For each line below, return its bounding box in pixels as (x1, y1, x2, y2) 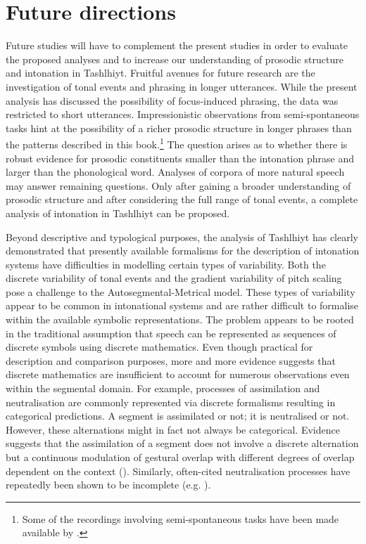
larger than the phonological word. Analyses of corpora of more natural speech (6, 164, 345, 179)
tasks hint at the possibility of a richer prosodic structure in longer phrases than (6, 120, 352, 135)
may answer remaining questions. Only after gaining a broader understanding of (6, 178, 351, 193)
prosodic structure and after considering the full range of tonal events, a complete (6, 192, 358, 207)
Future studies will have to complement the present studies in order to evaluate (6, 38, 348, 53)
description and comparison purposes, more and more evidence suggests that (6, 353, 336, 368)
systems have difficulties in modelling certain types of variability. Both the (6, 257, 326, 271)
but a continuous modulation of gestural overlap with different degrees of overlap (6, 450, 355, 464)
